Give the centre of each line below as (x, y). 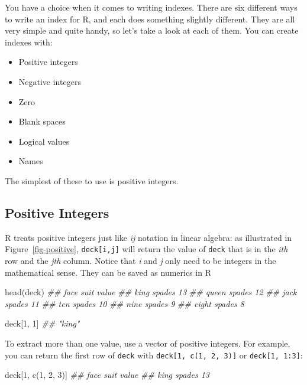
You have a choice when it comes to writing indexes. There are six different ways (151, 7)
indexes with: (29, 42)
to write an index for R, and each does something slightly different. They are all (150, 19)
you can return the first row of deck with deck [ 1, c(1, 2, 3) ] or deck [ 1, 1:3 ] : (154, 355)
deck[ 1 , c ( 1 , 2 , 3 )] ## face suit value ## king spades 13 (107, 375)
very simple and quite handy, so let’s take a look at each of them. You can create (152, 30)
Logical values (44, 141)
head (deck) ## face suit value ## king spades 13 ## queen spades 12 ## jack (151, 292)
